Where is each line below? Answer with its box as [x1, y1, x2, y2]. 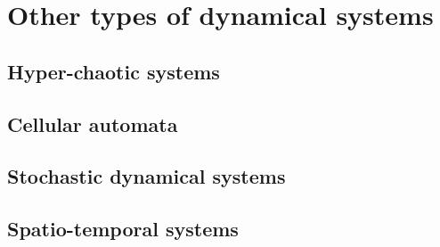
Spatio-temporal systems [7, 215, 239, 243]
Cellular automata [7, 110, 178, 137]
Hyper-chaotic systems [7, 57, 220, 85]
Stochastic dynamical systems [7, 162, 286, 190]
